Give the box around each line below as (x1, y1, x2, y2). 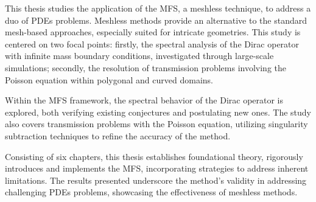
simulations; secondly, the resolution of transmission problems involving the (5, 61, 286, 74)
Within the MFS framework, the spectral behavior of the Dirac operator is (5, 94, 284, 106)
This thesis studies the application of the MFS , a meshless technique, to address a (5, 2, 311, 14)
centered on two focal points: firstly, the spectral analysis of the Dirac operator (5, 37, 300, 50)
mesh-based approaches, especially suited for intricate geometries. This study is (5, 26, 301, 38)
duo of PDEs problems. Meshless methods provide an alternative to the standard (5, 13, 307, 26)
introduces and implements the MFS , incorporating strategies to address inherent (5, 162, 309, 175)
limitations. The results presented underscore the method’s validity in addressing (5, 173, 307, 186)
